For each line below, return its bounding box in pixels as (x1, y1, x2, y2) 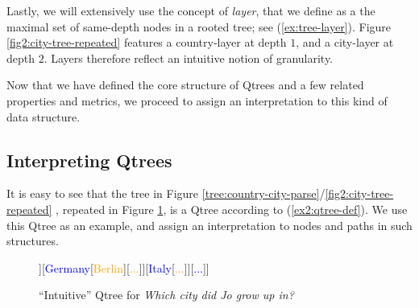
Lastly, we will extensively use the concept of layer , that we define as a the (6, 2, 375, 18)
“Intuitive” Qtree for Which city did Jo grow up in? (39, 286, 294, 303)
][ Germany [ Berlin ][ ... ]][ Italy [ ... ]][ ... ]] (39, 259, 209, 276)
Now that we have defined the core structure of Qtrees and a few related (6, 76, 364, 93)
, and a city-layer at (296, 34, 394, 51)
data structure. (6, 108, 81, 125)
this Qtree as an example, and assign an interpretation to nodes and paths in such (6, 216, 413, 233)
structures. (6, 232, 59, 249)
